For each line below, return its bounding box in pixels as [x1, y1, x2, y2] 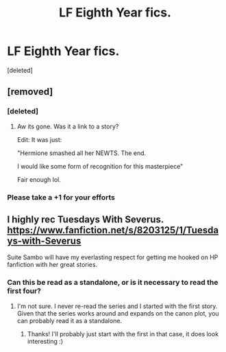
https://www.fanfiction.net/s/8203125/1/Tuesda [7, 224, 219, 236]
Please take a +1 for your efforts [7, 192, 115, 202]
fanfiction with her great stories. [7, 261, 98, 269]
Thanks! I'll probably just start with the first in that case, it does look [27, 329, 219, 338]
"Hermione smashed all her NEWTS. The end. [16, 149, 147, 157]
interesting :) [27, 337, 64, 345]
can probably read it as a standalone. [16, 316, 122, 325]
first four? [7, 286, 41, 296]
